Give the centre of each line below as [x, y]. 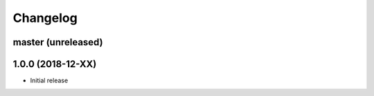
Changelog [45, 18]
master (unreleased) [58, 42]
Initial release [49, 81]
